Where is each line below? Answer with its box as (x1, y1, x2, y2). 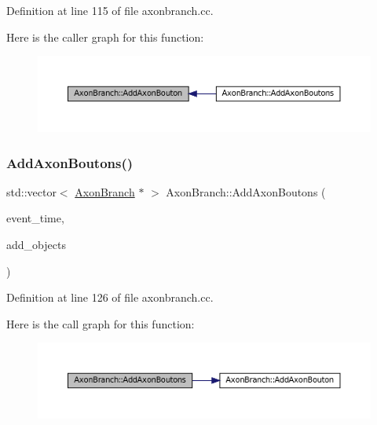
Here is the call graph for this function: (6, 315, 195, 332)
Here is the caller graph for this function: (6, 28, 204, 45)
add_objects (6, 236, 66, 253)
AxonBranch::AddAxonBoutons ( (166, 183, 326, 200)
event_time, (6, 210, 64, 226)
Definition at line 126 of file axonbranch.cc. (6, 289, 214, 306)
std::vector (6, 183, 57, 200)
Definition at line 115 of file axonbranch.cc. (6, 2, 214, 18)
